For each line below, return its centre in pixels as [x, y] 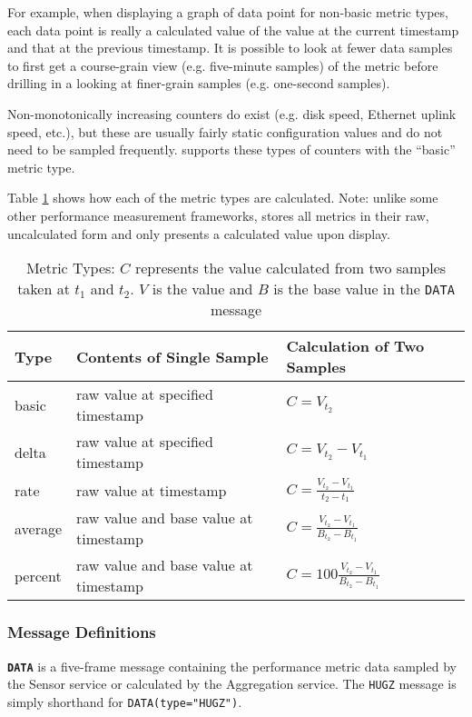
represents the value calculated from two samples [290, 268]
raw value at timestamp [152, 490]
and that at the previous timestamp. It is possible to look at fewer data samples [230, 48]
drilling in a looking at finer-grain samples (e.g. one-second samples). [199, 83]
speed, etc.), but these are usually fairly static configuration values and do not [225, 131]
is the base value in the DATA [364, 289]
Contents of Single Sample [172, 356]
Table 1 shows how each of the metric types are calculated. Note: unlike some [223, 198]
